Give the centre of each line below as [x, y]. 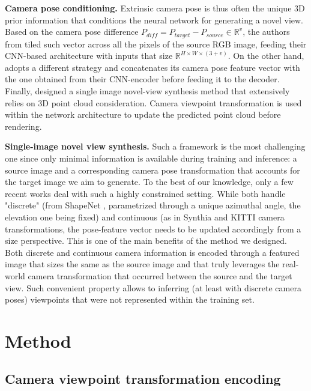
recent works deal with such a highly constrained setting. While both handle [145, 193]
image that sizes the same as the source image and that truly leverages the [142, 264]
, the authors [266, 32]
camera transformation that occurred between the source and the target [160, 275]
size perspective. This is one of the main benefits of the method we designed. [146, 241]
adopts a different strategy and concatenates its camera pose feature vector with [152, 67]
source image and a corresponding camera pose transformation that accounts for [152, 170]
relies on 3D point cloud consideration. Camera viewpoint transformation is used [153, 102]
